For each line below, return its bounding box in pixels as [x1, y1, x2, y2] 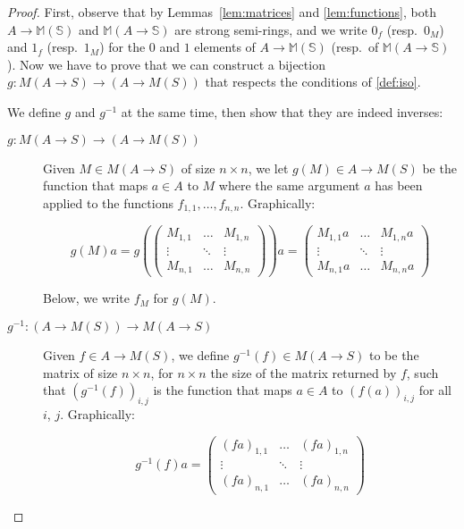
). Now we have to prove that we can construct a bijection [7, 55, 325, 73]
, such [406, 363, 439, 382]
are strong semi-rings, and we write [174, 20, 367, 38]
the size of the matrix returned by [210, 363, 397, 382]
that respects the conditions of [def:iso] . [205, 72, 421, 91]
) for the [99, 38, 146, 56]
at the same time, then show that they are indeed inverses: [121, 102, 443, 121]
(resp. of [331, 38, 379, 56]
